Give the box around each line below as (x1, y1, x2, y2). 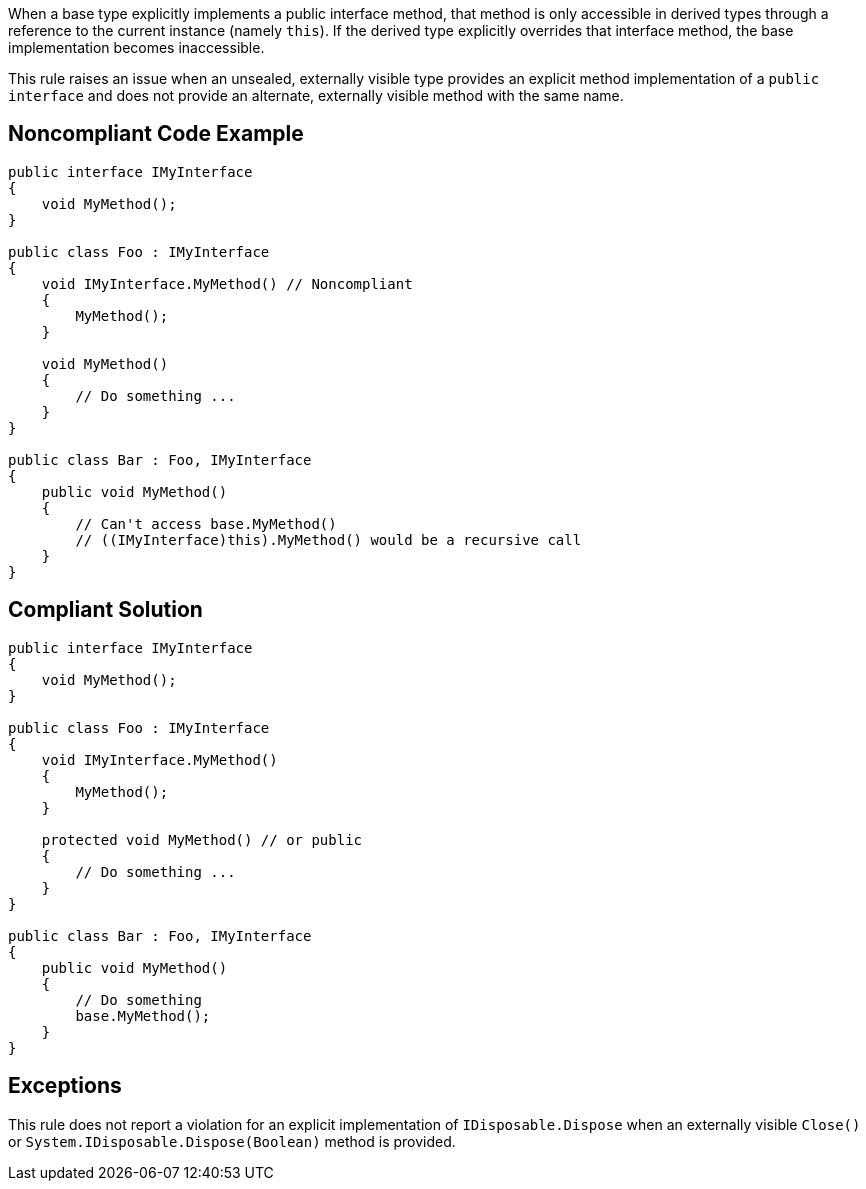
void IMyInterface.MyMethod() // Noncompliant (41, 275, 413, 292)
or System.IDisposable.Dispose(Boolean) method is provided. (8, 1132, 456, 1150)
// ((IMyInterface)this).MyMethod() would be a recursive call (75, 531, 582, 548)
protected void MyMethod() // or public (41, 831, 363, 848)
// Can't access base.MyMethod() (75, 515, 337, 532)
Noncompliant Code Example (8, 121, 304, 147)
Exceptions (8, 1073, 122, 1099)
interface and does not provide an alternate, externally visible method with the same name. (8, 87, 624, 104)
